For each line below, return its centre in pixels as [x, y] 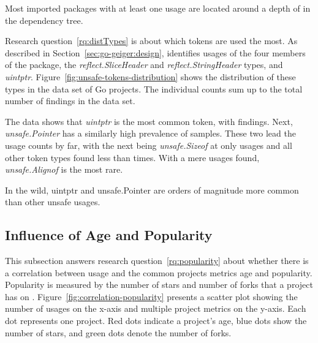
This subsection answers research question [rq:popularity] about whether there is [157, 261]
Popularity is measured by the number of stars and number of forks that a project [159, 285]
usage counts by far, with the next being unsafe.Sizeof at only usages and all [149, 145]
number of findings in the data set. [70, 101]
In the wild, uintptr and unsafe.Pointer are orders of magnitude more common [152, 190]
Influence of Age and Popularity [109, 235]
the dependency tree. [44, 20]
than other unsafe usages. [53, 202]
